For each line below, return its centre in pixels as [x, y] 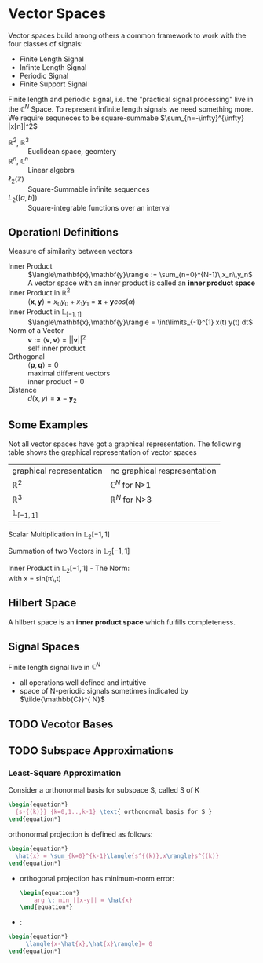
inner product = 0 [56, 382]
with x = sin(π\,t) [35, 579]
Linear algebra [51, 170]
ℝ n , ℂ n [18, 160]
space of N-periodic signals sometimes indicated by [104, 691]
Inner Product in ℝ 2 [39, 292]
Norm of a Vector [36, 330]
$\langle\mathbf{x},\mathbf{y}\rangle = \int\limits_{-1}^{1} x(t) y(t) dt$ [141, 322]
